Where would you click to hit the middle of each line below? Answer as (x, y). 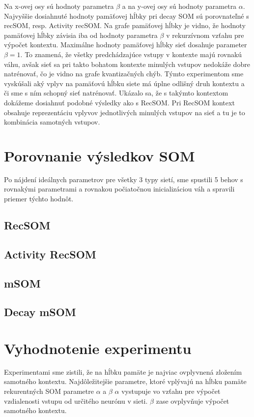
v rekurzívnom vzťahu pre (205, 35)
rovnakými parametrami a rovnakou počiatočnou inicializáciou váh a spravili (119, 189)
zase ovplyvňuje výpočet (193, 401)
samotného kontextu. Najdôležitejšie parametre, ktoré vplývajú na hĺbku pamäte (125, 381)
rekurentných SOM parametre (49, 391)
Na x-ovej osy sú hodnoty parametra (59, 6)
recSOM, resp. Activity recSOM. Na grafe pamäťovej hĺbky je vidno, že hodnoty (125, 25)
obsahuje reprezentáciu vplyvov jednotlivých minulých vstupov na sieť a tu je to (125, 112)
